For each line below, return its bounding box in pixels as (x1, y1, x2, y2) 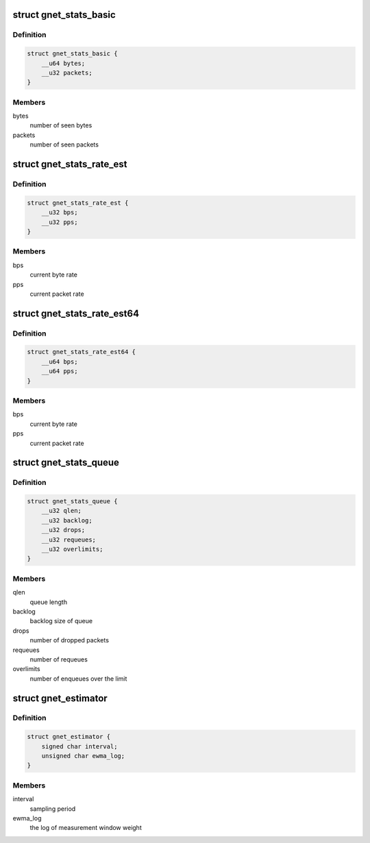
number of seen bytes (29, 121, 92, 129)
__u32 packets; (41, 68, 92, 77)
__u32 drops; (41, 526, 86, 534)
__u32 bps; (41, 209, 78, 216)
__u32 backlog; (41, 516, 92, 524)
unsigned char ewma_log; (41, 752, 125, 760)
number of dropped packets (29, 636, 110, 644)
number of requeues (29, 655, 88, 664)
